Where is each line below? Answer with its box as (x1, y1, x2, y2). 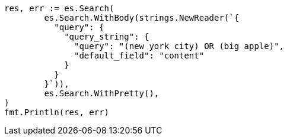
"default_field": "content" (74, 51, 205, 60)
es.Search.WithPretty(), (44, 89, 160, 98)
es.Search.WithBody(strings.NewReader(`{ (44, 13, 240, 22)
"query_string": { (64, 32, 149, 41)
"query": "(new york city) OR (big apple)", (74, 41, 285, 51)
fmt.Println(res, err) (4, 108, 110, 117)
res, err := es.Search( (4, 4, 114, 13)
